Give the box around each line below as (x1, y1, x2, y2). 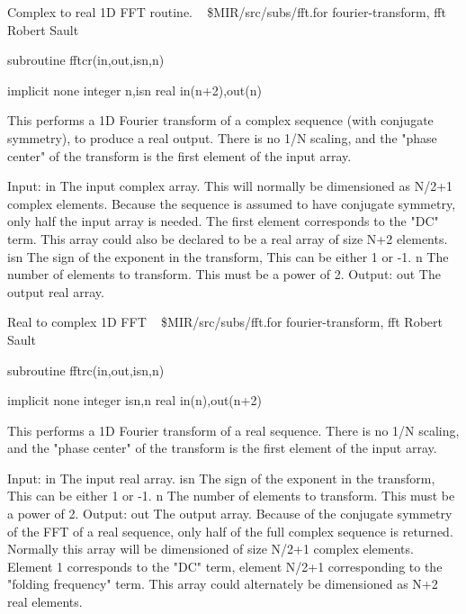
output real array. (7, 282, 104, 301)
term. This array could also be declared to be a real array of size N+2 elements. (7, 229, 448, 248)
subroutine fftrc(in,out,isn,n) (7, 360, 165, 379)
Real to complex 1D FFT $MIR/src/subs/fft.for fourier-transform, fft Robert (7, 312, 443, 331)
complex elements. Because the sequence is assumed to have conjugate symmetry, (7, 194, 456, 212)
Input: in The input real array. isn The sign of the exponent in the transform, (7, 468, 435, 487)
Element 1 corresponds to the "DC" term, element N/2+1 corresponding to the (7, 556, 443, 575)
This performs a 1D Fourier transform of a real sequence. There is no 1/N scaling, (7, 420, 460, 439)
